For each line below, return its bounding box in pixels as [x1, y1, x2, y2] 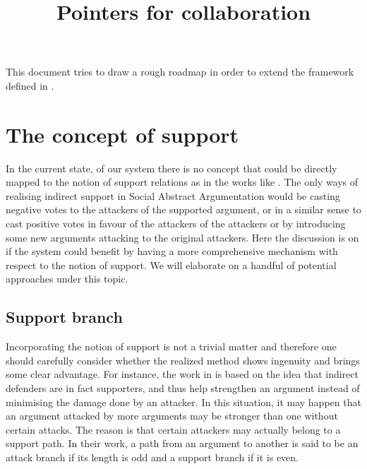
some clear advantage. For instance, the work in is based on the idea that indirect [6, 367, 359, 381]
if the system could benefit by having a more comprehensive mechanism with [6, 244, 338, 259]
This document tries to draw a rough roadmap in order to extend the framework [6, 64, 354, 79]
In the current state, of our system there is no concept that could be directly [6, 160, 337, 175]
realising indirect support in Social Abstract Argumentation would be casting [6, 188, 340, 203]
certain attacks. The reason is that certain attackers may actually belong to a [6, 422, 341, 437]
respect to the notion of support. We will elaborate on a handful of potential [6, 257, 337, 272]
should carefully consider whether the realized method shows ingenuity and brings [6, 352, 360, 367]
